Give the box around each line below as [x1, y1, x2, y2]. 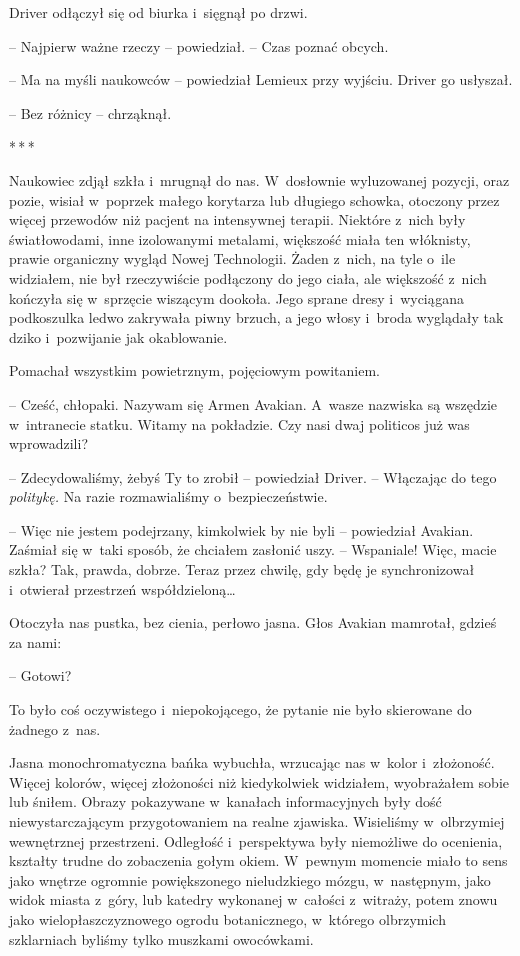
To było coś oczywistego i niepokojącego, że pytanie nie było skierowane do [9, 699, 472, 720]
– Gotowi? [9, 665, 72, 686]
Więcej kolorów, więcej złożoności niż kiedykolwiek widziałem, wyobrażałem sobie [9, 771, 509, 792]
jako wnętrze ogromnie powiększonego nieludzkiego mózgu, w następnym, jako [9, 869, 491, 890]
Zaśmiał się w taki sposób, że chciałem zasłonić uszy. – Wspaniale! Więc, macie [9, 539, 497, 560]
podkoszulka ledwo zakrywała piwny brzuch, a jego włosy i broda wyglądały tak [9, 307, 504, 328]
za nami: [9, 631, 62, 652]
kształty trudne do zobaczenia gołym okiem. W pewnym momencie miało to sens [9, 850, 508, 871]
